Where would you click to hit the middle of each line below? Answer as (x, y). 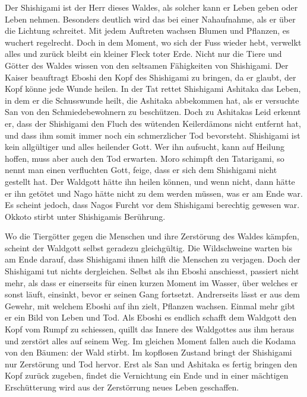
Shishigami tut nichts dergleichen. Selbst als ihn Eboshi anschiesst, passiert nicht (152, 271)
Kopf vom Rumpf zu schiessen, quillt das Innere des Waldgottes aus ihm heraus (150, 329)
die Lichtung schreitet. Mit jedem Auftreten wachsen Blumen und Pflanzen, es (147, 31)
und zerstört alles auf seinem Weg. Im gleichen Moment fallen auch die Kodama (150, 340)
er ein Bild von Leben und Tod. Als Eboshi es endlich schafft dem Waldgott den (151, 317)
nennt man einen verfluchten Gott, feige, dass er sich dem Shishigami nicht (141, 170)
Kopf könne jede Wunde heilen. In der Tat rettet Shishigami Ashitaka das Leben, (153, 89)
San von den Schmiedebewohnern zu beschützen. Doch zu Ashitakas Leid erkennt (153, 112)
